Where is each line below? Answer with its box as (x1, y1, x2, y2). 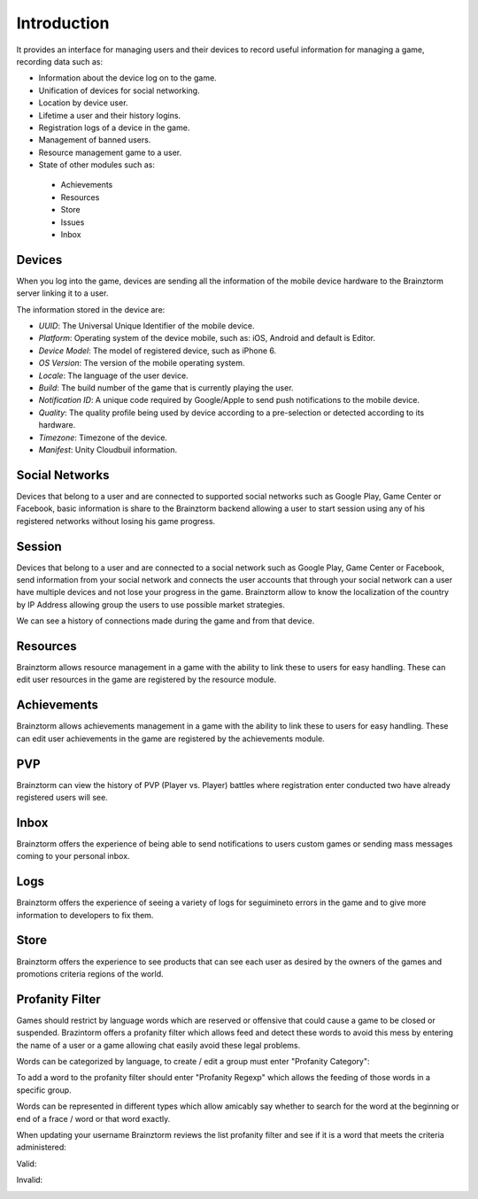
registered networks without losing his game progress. (16, 515, 216, 526)
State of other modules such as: (38, 159, 155, 170)
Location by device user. (38, 97, 128, 108)
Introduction (16, 13, 110, 33)
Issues (60, 217, 85, 228)
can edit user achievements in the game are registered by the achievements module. (16, 733, 325, 744)
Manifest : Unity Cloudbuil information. (38, 445, 178, 455)
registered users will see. (16, 793, 108, 803)
